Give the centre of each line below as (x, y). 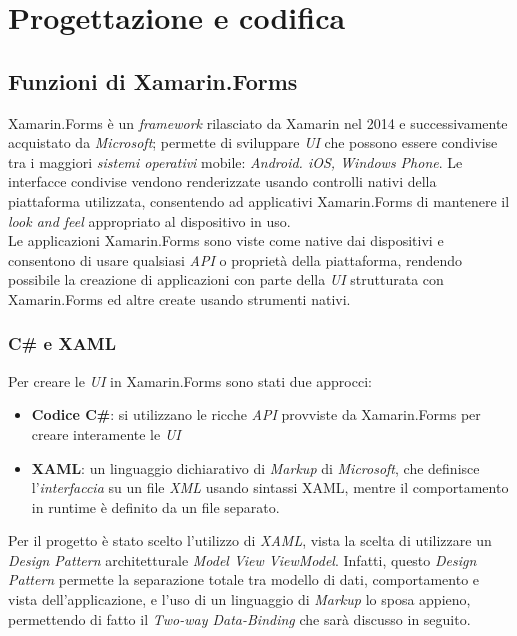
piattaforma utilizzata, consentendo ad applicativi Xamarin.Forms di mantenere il (259, 200)
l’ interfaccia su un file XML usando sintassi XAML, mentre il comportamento (270, 487)
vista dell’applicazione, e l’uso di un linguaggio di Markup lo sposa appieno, (239, 599)
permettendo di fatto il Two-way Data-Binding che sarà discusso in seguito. (239, 618)
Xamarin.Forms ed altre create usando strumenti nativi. (179, 298)
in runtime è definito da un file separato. (155, 506)
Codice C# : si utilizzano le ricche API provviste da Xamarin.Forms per (256, 414)
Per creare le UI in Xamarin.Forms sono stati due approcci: (190, 380)
